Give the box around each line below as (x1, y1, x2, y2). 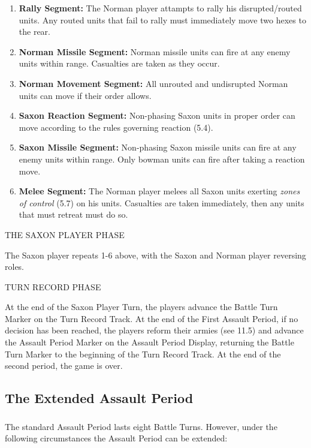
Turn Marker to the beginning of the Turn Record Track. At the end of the (5, 347, 281, 360)
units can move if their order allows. (19, 89, 152, 101)
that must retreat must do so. (19, 208, 128, 221)
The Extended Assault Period (5, 389, 194, 407)
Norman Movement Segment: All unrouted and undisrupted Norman (19, 77, 288, 89)
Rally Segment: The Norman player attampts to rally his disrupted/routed (19, 2, 302, 14)
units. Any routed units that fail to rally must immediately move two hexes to (19, 13, 306, 26)
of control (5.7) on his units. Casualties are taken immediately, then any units (19, 196, 304, 209)
